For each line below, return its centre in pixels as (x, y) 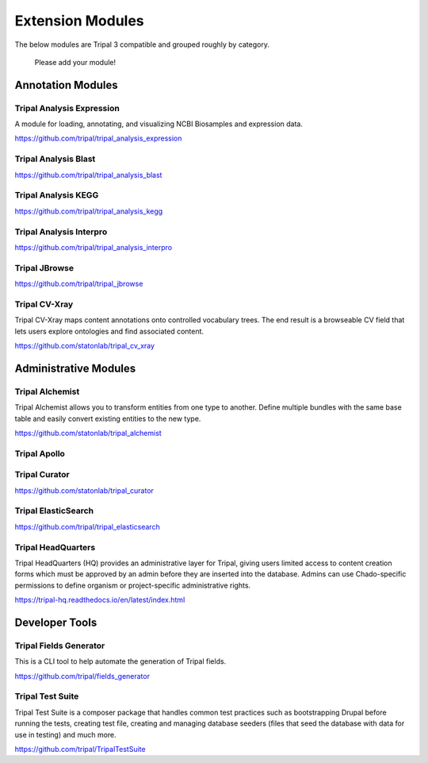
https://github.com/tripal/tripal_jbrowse (79, 284)
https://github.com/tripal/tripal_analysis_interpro (94, 247)
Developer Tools (56, 622)
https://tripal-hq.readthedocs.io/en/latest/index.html (100, 600)
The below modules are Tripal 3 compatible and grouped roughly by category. (142, 44)
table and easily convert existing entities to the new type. (108, 418)
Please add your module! (75, 62)
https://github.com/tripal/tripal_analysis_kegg (89, 211)
